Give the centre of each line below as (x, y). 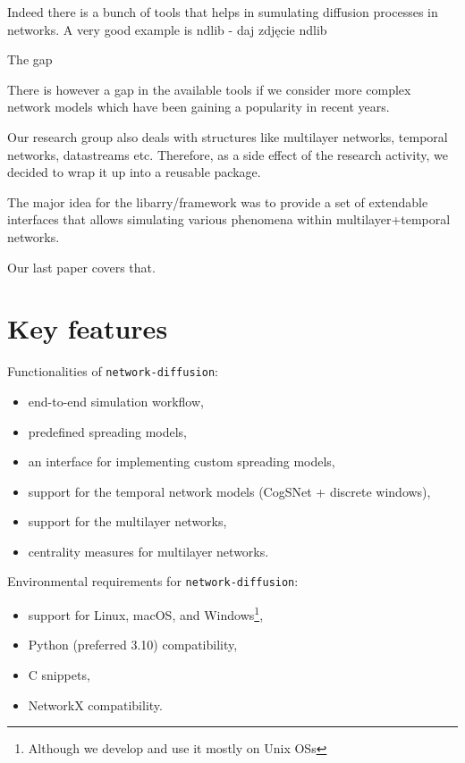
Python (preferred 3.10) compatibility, (133, 645)
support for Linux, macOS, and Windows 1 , (146, 613)
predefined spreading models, (107, 431)
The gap (30, 59)
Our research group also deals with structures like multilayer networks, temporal (228, 136)
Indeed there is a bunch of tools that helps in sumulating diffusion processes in (223, 12)
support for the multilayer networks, (127, 521)
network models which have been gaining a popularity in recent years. (199, 107)
